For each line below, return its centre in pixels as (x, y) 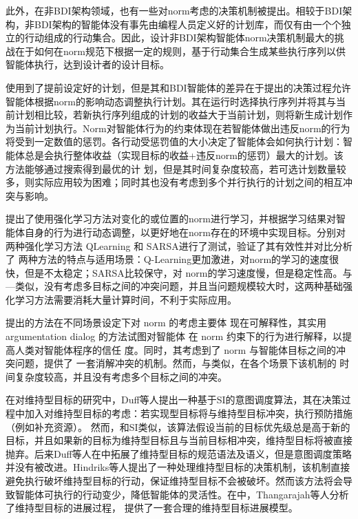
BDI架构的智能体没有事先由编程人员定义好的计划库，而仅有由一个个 (188, 24)
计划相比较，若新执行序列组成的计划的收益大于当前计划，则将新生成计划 (179, 115)
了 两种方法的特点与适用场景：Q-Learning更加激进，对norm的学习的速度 (168, 259)
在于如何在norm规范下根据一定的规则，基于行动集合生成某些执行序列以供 (180, 51)
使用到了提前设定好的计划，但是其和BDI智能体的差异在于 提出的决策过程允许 (178, 87)
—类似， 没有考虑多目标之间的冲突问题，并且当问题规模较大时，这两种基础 (174, 286)
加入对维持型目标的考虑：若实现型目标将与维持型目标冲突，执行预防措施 (188, 413)
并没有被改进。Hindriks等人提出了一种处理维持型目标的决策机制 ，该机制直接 (178, 467)
